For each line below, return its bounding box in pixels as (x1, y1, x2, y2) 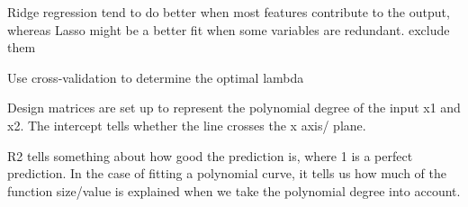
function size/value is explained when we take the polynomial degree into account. (7, 181, 461, 200)
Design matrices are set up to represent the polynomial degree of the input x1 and (7, 98, 461, 117)
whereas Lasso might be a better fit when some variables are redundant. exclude (7, 20, 450, 39)
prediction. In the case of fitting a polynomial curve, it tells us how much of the (7, 164, 446, 183)
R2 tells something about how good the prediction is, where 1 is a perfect (7, 146, 413, 165)
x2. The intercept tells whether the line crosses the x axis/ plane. (7, 115, 366, 134)
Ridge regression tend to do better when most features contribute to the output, (7, 3, 450, 21)
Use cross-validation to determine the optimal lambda (7, 67, 304, 86)
